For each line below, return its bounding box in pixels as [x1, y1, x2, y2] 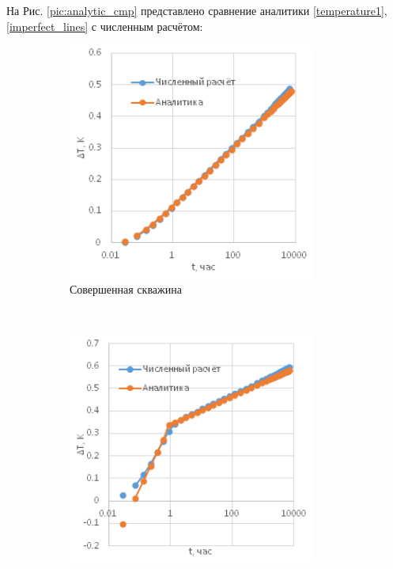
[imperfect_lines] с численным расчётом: [6, 17, 203, 34]
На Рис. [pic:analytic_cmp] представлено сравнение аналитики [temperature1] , [6, 2, 387, 18]
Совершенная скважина [70, 281, 182, 298]
